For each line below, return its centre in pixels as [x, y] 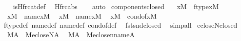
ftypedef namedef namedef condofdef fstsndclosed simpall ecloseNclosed [120, 25]
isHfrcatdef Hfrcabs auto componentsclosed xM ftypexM [116, 6]
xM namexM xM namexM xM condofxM [82, 15]
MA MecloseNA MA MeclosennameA [71, 34]
